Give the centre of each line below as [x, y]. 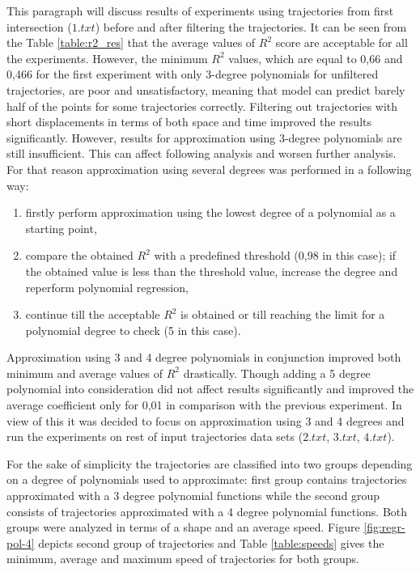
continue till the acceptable [93, 314]
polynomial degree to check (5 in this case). [133, 330]
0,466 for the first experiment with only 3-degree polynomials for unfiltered [193, 74]
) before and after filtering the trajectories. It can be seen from [251, 26]
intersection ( [39, 26]
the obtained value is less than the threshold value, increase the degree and [212, 271]
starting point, [61, 228]
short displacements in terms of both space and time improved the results [189, 122]
